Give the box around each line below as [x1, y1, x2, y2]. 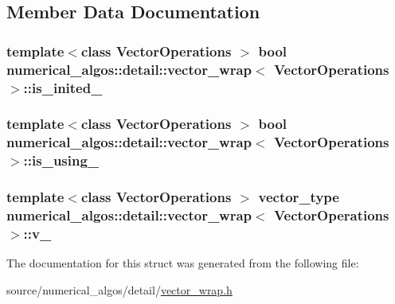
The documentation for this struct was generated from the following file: [6, 255, 359, 271]
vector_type [258, 187, 339, 207]
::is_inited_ [23, 77, 103, 97]
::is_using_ [23, 150, 100, 170]
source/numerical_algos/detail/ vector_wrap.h [6, 281, 233, 298]
